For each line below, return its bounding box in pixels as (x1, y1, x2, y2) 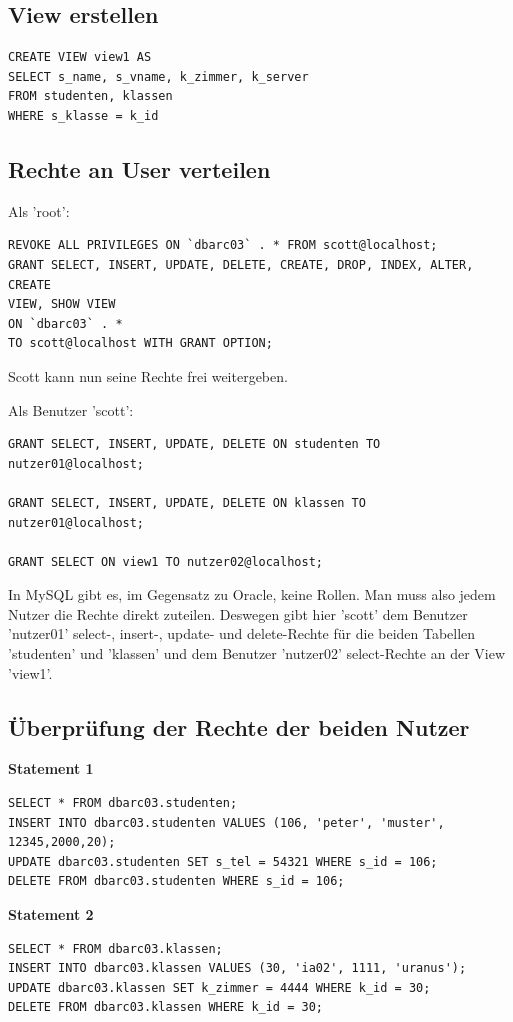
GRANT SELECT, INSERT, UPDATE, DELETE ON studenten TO (8, 437, 381, 452)
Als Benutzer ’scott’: (8, 399, 134, 420)
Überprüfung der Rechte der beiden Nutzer (8, 711, 470, 742)
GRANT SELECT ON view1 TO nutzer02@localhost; (8, 554, 323, 569)
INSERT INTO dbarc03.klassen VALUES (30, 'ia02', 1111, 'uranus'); (8, 961, 467, 976)
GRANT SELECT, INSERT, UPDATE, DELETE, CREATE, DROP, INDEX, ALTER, (8, 257, 474, 272)
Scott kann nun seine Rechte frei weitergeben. (8, 365, 288, 386)
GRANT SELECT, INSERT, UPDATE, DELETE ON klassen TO (8, 495, 366, 510)
